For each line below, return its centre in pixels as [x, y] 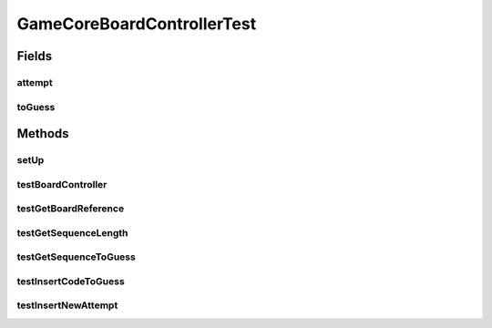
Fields [35, 56]
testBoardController [62, 184]
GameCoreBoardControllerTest [137, 24]
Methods [43, 133]
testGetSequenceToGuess [76, 257]
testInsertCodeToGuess [71, 281]
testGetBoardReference [71, 209]
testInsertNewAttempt [67, 305]
